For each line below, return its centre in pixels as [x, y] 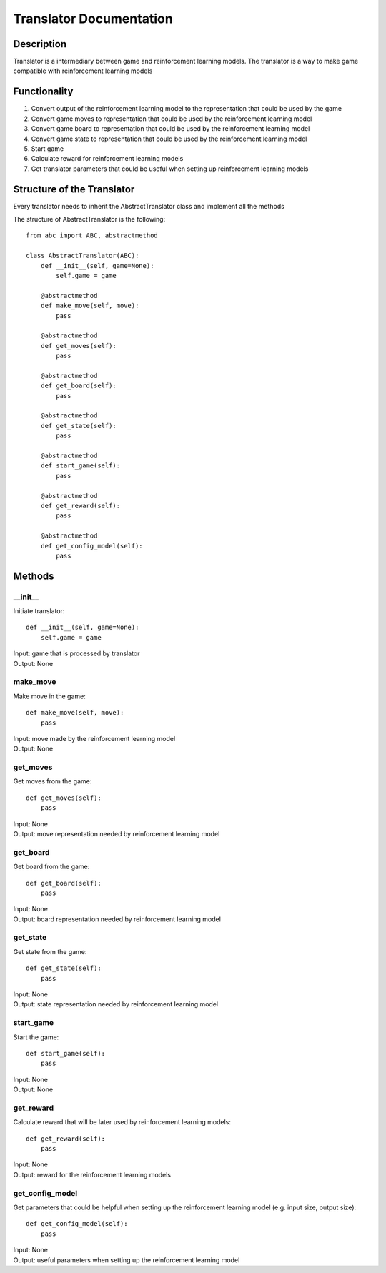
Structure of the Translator [74, 189]
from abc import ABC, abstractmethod [92, 236]
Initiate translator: [39, 611]
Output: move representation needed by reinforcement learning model [117, 834]
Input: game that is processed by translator [76, 653]
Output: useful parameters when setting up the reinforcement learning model [127, 1260]
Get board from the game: [51, 867]
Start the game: [36, 1037]
